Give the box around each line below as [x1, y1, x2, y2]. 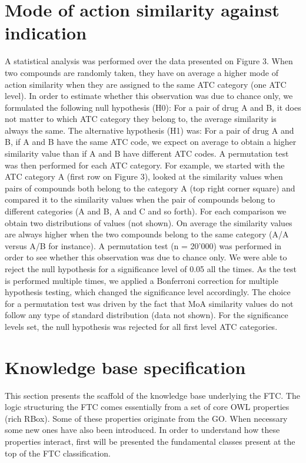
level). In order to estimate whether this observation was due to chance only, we [5, 90, 293, 102]
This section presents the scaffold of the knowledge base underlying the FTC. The [5, 389, 300, 401]
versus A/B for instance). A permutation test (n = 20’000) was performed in [5, 239, 282, 252]
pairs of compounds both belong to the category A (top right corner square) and [5, 181, 295, 194]
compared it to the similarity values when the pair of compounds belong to [5, 193, 275, 206]
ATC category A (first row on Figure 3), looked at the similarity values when [5, 170, 283, 183]
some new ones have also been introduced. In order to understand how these [5, 424, 280, 436]
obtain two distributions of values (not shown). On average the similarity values [5, 216, 292, 229]
